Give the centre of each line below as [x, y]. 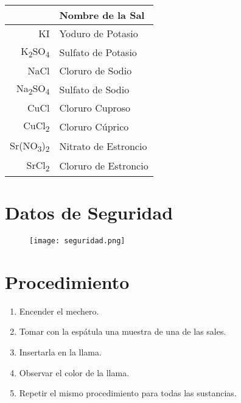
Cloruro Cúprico [94, 126]
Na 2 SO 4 [33, 89]
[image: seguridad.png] [77, 241]
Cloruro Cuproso [95, 108]
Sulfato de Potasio [98, 52]
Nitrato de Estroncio [103, 146]
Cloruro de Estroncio [104, 166]
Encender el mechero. [59, 311]
